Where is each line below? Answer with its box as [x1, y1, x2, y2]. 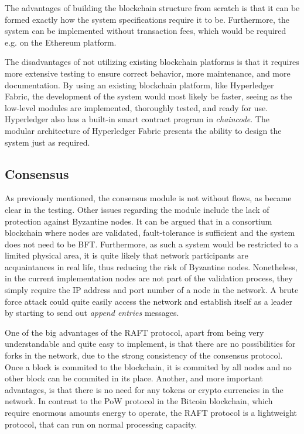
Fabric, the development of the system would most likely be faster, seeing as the [5, 90, 292, 102]
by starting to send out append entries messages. [5, 306, 179, 319]
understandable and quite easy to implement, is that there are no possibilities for [5, 337, 296, 350]
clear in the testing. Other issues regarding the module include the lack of [5, 203, 269, 215]
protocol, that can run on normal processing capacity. [5, 418, 197, 430]
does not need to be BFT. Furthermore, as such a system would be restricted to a [5, 237, 299, 250]
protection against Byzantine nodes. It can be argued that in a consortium [5, 215, 272, 227]
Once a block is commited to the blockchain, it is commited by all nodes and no [5, 360, 292, 373]
